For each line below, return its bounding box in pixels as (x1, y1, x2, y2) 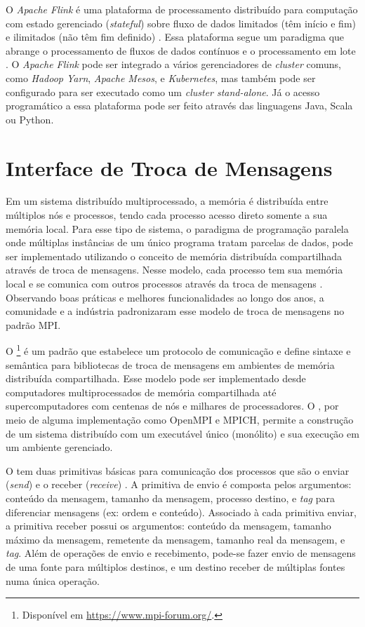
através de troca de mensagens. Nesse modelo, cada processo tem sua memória (6, 262, 343, 277)
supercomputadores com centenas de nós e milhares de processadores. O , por (6, 398, 339, 413)
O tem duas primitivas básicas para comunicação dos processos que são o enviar (6, 463, 350, 478)
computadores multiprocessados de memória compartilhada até (6, 384, 277, 399)
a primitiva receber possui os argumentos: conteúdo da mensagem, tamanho (6, 518, 331, 533)
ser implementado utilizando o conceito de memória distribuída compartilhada (6, 248, 343, 263)
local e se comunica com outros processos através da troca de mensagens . (6, 276, 323, 291)
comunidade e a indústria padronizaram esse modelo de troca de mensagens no (6, 304, 345, 318)
